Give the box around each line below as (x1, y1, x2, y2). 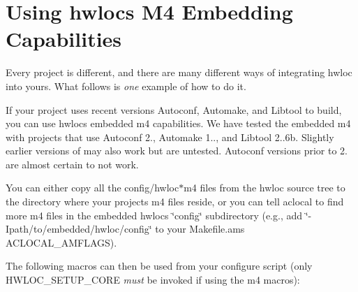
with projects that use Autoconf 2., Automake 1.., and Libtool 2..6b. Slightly (6, 129, 334, 144)
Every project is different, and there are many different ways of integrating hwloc (6, 65, 352, 80)
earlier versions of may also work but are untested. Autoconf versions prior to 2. (6, 143, 348, 158)
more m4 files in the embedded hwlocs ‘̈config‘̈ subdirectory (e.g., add (6, 207, 303, 222)
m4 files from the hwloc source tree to (184, 180, 345, 195)
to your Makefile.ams (155, 221, 245, 236)
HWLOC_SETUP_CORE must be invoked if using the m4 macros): (6, 272, 300, 287)
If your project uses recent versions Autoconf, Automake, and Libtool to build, (6, 102, 342, 117)
